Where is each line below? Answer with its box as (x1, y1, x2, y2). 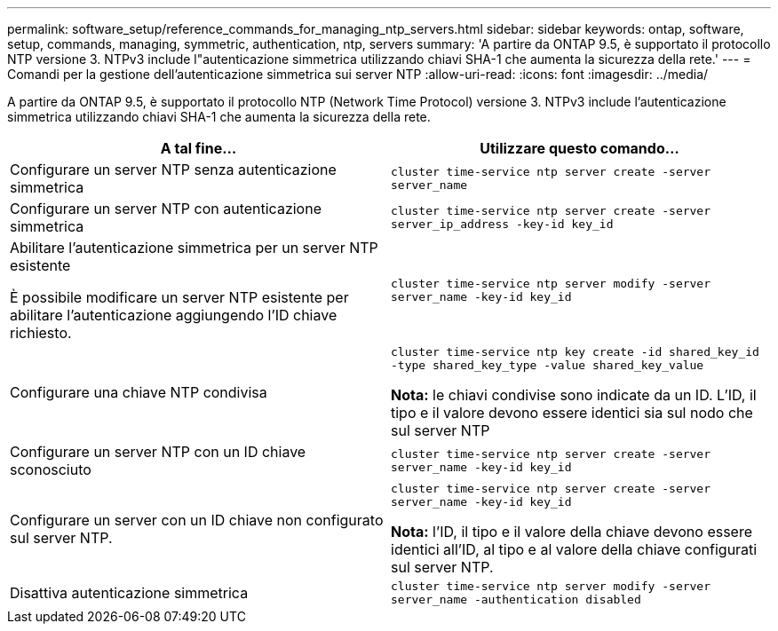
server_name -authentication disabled (391, 593, 641, 606)
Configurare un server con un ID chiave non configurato (10, 511, 384, 529)
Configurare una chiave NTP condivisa (10, 383, 267, 401)
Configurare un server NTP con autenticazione (10, 200, 322, 217)
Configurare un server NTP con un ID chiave (10, 443, 306, 461)
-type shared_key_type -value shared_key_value (391, 359, 704, 372)
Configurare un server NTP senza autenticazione (10, 161, 337, 178)
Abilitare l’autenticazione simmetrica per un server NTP (10, 239, 378, 256)
